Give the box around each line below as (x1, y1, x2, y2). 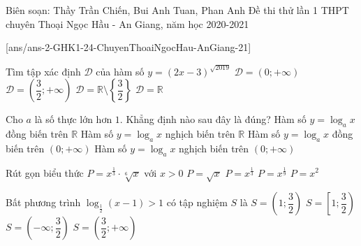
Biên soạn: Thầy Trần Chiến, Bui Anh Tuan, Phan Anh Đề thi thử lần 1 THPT (6, 3, 349, 17)
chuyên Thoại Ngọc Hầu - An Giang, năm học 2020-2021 (6, 16, 249, 31)
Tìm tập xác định (6, 64, 81, 78)
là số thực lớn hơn (34, 112, 112, 126)
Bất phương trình (6, 195, 81, 210)
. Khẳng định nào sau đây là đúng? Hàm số (119, 112, 307, 126)
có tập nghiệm (166, 195, 228, 210)
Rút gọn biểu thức (6, 165, 84, 180)
